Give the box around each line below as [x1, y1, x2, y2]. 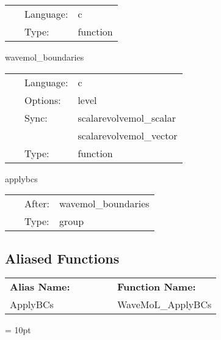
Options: [24, 92, 61, 107]
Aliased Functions [5, 248, 120, 267]
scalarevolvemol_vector [78, 128, 178, 142]
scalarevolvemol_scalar [78, 110, 176, 125]
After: [24, 196, 49, 211]
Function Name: [117, 279, 196, 294]
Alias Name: [10, 279, 70, 294]
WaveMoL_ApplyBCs [117, 297, 212, 312]
